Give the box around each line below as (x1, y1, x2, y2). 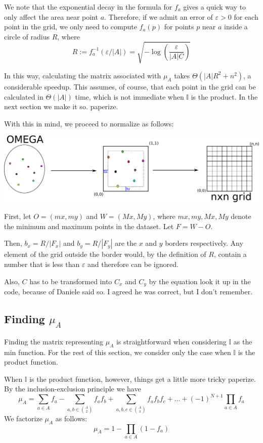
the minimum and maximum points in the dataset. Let (4, 220, 174, 231)
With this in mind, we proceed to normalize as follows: (4, 118, 174, 128)
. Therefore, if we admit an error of (104, 11, 213, 22)
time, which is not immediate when (75, 91, 184, 102)
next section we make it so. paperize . (4, 101, 118, 112)
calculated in (4, 91, 43, 102)
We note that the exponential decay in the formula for (4, 2, 172, 12)
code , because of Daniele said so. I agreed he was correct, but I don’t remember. (4, 286, 253, 297)
